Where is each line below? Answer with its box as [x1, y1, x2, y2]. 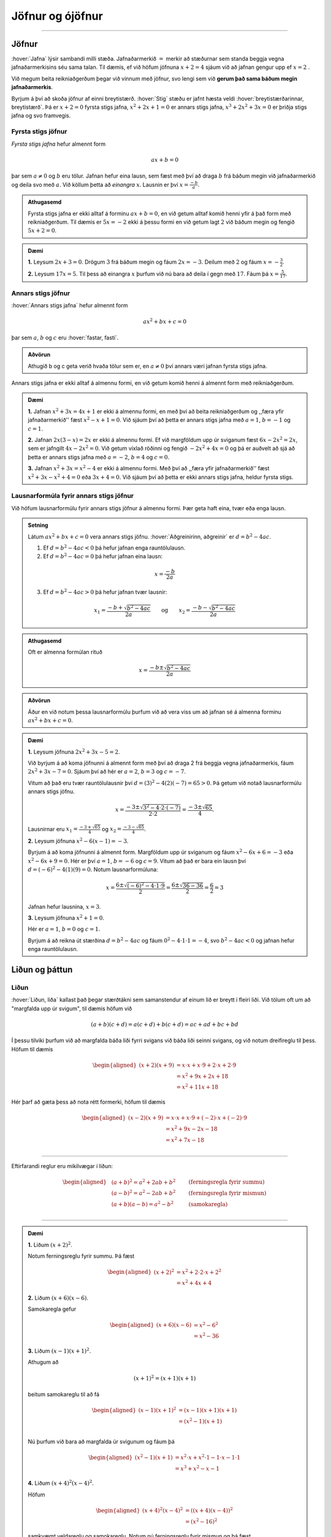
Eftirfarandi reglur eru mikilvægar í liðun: [11, 1163, 113, 1170]
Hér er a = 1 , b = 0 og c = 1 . [28, 925, 101, 933]
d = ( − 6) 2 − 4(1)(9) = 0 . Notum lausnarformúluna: [28, 865, 159, 873]
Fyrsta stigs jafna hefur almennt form [11, 140, 106, 148]
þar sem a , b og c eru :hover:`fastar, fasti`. [11, 334, 119, 341]
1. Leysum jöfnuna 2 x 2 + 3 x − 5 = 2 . [28, 748, 120, 756]
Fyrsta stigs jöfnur [11, 127, 67, 136]
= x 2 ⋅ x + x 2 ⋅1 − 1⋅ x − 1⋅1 [175, 1453, 241, 1461]
